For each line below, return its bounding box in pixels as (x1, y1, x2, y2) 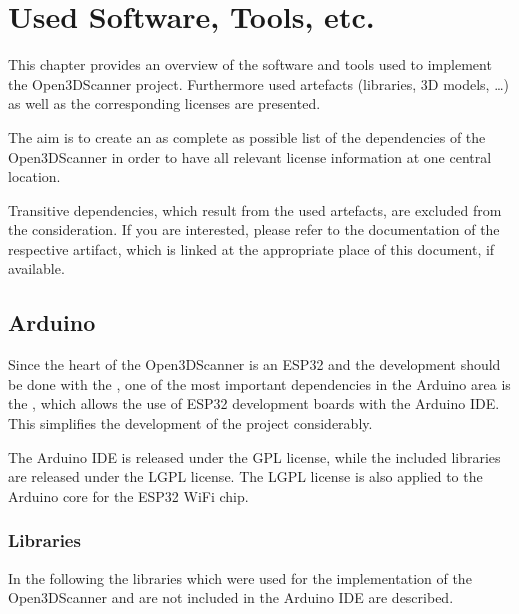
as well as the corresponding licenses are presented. (8, 93, 321, 114)
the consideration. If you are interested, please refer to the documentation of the (8, 219, 500, 240)
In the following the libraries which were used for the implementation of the (8, 567, 472, 588)
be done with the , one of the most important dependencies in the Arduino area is (8, 373, 511, 394)
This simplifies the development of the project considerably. (8, 413, 373, 434)
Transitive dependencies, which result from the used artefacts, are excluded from (8, 199, 502, 220)
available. (8, 258, 65, 279)
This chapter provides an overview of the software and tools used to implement (8, 54, 492, 75)
